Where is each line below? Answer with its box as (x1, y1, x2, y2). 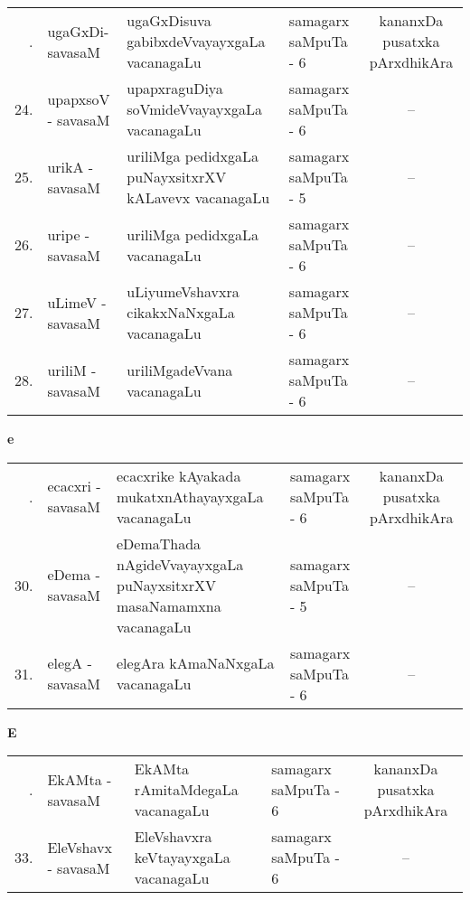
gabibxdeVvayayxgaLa (127, 31, 266, 52)
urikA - (47, 155, 94, 177)
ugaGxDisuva (127, 10, 211, 31)
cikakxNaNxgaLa (127, 302, 235, 323)
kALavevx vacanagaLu (127, 187, 270, 208)
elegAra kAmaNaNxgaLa (117, 652, 275, 674)
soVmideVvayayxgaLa (127, 98, 262, 119)
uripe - (47, 223, 90, 245)
